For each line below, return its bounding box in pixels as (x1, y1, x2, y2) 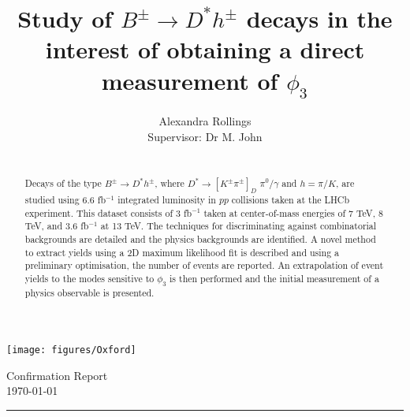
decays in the (246, 2, 393, 35)
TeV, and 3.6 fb (24, 219, 89, 233)
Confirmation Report (6, 367, 108, 383)
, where (155, 176, 184, 189)
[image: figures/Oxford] (6, 344, 136, 356)
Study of (17, 2, 113, 35)
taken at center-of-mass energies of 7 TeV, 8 (203, 206, 383, 219)
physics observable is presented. (24, 286, 155, 300)
